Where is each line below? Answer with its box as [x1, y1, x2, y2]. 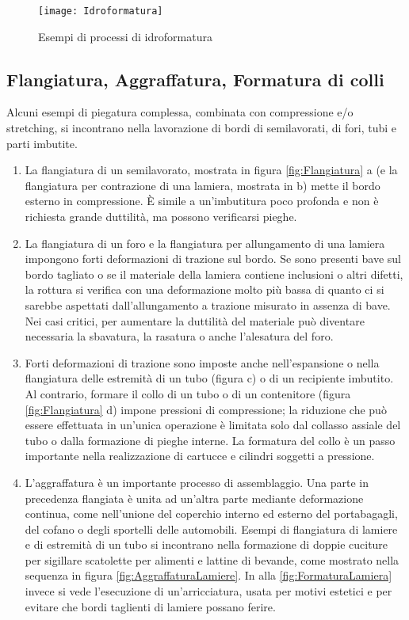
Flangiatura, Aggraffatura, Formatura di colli [6, 67, 384, 91]
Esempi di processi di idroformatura [38, 28, 212, 44]
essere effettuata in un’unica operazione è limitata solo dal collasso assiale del [25, 417, 401, 433]
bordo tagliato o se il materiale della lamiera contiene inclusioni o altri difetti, [25, 265, 403, 282]
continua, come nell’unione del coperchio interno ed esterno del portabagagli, [25, 505, 398, 522]
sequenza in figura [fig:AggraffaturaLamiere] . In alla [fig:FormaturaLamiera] [25, 567, 392, 584]
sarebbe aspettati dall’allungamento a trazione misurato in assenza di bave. [25, 296, 391, 313]
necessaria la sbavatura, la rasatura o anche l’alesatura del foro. [25, 328, 334, 344]
